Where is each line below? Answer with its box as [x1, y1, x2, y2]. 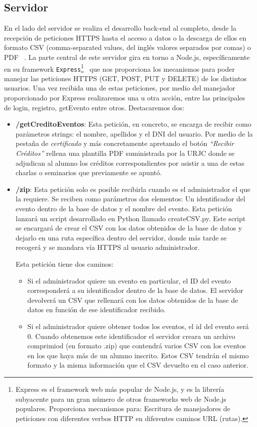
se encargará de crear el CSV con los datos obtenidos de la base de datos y [15, 223, 242, 233]
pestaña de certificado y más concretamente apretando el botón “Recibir [15, 138, 234, 148]
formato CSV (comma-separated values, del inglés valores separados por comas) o [4, 42, 251, 52]
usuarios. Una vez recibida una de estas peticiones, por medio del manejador [4, 83, 235, 93]
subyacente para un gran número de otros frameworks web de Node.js [15, 393, 226, 404]
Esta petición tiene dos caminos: [15, 258, 114, 269]
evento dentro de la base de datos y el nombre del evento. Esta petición [15, 203, 232, 214]
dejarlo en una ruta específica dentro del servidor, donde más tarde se [15, 232, 227, 242]
